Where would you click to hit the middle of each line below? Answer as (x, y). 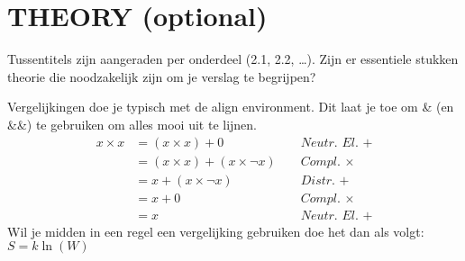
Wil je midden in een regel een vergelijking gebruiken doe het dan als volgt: (216, 231)
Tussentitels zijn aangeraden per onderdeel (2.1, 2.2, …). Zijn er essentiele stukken (233, 59)
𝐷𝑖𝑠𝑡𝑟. (318, 180)
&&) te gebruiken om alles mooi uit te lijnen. (132, 124)
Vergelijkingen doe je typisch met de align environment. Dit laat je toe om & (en (231, 107)
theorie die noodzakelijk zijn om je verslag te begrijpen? (162, 76)
